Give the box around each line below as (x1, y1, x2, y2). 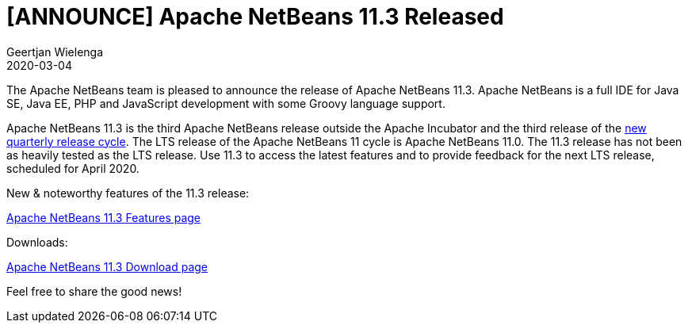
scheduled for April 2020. (6, 161, 140, 175)
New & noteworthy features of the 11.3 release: (6, 186, 250, 200)
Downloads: (6, 235, 68, 249)
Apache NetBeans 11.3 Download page (6, 259, 208, 274)
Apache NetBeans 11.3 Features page (6, 210, 201, 224)
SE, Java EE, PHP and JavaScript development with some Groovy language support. (6, 96, 445, 110)
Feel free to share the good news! (6, 284, 182, 298)
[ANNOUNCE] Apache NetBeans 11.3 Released (6, 3, 504, 30)
